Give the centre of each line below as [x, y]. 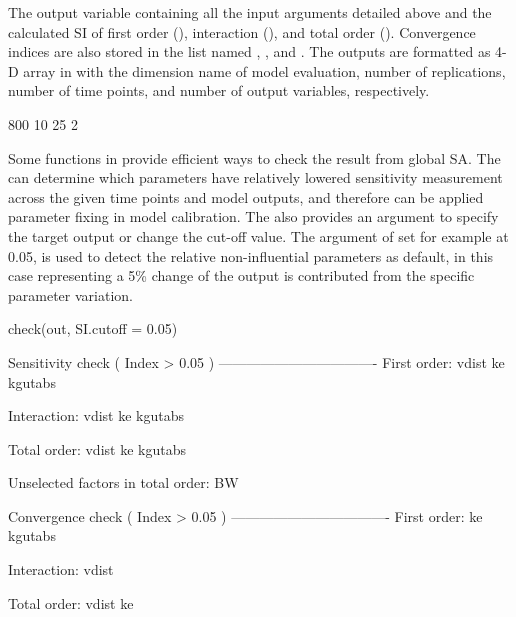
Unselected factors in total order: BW [123, 482]
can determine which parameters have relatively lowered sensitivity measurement [255, 177]
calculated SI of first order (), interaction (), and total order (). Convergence [242, 31]
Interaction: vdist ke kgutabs [96, 415]
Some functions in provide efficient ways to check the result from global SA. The [254, 157]
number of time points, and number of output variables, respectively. [219, 90]
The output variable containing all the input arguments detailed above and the [250, 12]
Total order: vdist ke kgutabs [97, 448]
